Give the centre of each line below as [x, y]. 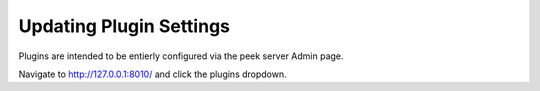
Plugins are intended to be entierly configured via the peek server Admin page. [181, 56]
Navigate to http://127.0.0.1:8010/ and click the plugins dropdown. [152, 74]
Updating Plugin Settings [124, 26]
